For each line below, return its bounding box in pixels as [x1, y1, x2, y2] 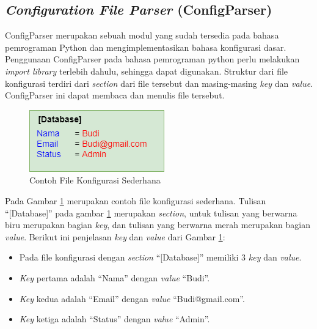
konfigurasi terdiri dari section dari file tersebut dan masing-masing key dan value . [5, 76, 313, 89]
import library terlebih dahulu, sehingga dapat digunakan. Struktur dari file [5, 64, 288, 77]
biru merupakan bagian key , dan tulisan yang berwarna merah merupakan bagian [5, 218, 310, 231]
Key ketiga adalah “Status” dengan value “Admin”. [19, 312, 210, 325]
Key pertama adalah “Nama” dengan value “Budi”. [19, 271, 210, 284]
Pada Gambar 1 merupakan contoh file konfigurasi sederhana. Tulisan [5, 194, 266, 207]
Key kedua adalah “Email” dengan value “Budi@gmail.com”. [19, 292, 245, 305]
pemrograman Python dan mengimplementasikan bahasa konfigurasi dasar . [5, 40, 286, 53]
